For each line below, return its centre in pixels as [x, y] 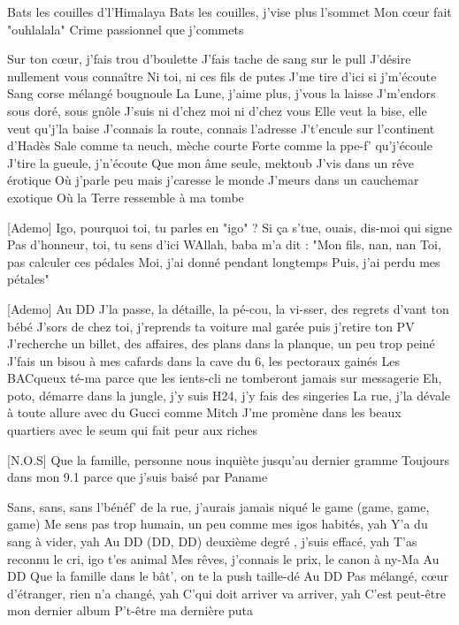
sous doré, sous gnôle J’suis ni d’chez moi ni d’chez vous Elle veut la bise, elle [217, 110]
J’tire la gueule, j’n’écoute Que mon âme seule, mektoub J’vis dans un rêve [210, 162]
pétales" [28, 279]
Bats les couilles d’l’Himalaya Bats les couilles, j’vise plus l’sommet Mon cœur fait [229, 11]
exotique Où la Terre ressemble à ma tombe [126, 197]
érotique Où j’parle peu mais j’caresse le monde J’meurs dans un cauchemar [213, 180]
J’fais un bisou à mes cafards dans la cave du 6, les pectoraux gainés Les [203, 360]
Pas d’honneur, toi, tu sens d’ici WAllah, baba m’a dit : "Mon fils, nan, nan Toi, [224, 244]
